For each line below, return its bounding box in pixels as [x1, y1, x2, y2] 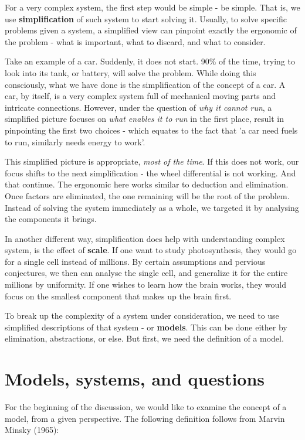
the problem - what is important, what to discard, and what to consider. [5, 35, 266, 47]
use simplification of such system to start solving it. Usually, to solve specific [5, 12, 287, 25]
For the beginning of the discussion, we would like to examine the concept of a [5, 401, 287, 413]
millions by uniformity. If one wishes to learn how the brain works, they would [5, 278, 286, 291]
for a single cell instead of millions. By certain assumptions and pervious [5, 255, 266, 267]
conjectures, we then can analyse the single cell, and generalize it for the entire [5, 267, 288, 279]
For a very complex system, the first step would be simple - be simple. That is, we [5, 1, 300, 13]
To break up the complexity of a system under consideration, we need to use [5, 309, 279, 322]
